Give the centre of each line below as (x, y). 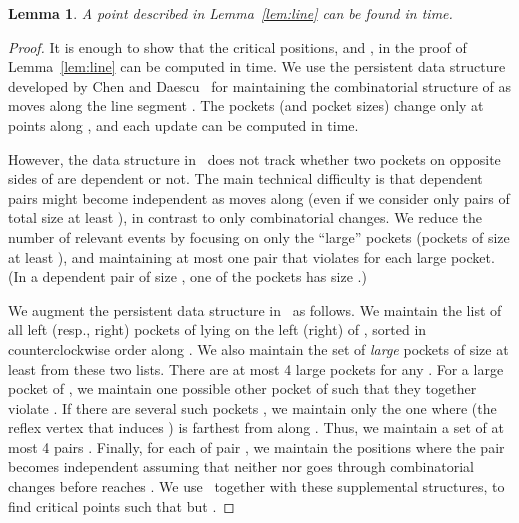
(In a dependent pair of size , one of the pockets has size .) (187, 276)
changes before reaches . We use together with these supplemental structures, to (256, 486)
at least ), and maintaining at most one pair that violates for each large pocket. (251, 256)
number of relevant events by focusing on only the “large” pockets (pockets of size (259, 236)
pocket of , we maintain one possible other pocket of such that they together (242, 388)
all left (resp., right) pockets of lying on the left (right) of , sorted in (217, 329)
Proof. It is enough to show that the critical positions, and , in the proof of (237, 46)
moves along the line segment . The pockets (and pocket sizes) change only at (246, 105)
